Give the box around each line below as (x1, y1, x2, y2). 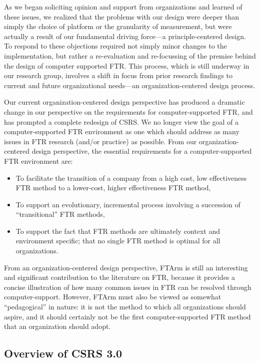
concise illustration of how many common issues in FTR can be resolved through (4, 281, 251, 292)
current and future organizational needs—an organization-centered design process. (4, 80, 255, 90)
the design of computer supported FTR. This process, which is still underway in (4, 60, 249, 71)
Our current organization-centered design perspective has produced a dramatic (4, 97, 245, 107)
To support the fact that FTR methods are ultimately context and (15, 225, 220, 236)
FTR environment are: (4, 155, 73, 166)
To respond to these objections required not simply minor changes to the (4, 41, 227, 51)
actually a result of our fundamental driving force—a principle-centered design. (4, 31, 246, 41)
